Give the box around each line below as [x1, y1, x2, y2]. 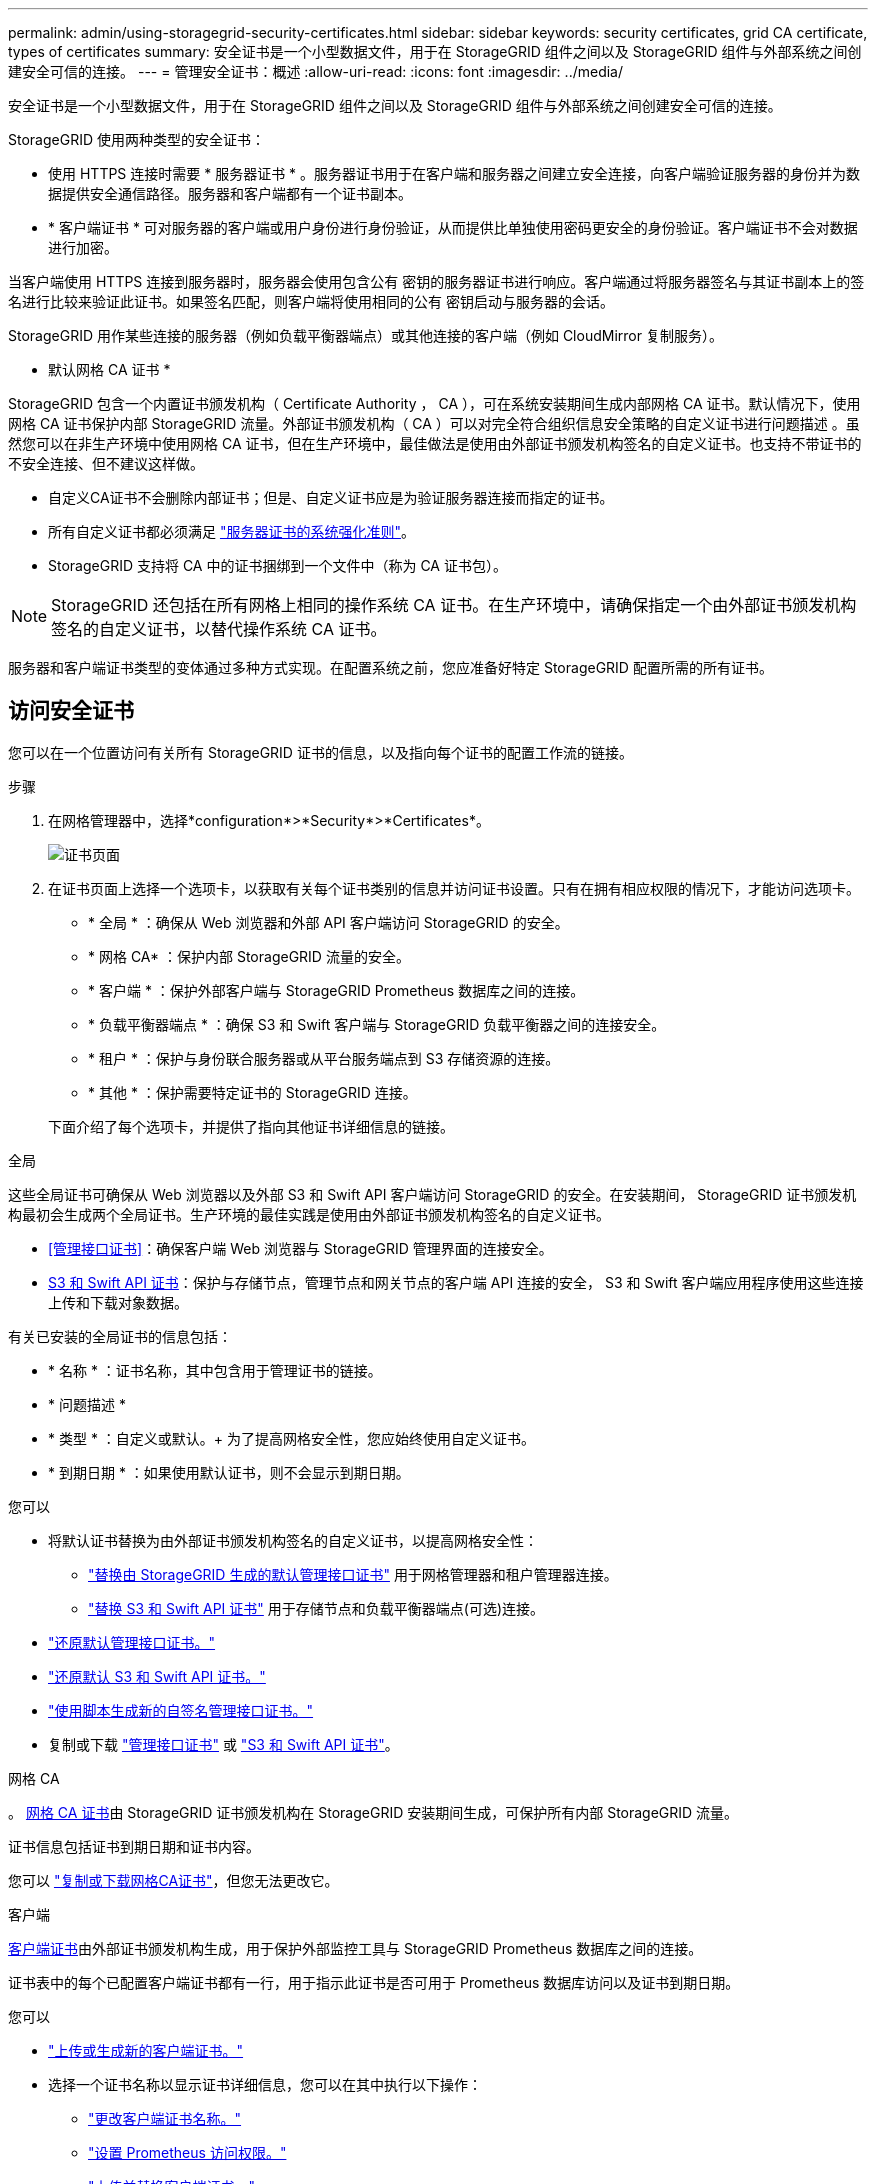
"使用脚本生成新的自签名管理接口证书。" [48, 1701, 314, 1719]
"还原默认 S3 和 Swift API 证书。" [48, 1667, 266, 1685]
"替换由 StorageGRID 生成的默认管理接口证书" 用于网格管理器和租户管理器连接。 [88, 1565, 618, 1583]
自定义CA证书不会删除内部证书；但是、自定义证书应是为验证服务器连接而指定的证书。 [48, 489, 614, 506]
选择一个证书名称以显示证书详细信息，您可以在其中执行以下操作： [48, 2075, 482, 2093]
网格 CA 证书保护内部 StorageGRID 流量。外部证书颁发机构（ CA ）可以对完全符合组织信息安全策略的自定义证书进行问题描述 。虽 [8, 415, 860, 432]
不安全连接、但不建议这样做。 [8, 455, 204, 472]
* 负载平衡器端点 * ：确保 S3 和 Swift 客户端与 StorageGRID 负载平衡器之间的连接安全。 [88, 1015, 666, 1033]
